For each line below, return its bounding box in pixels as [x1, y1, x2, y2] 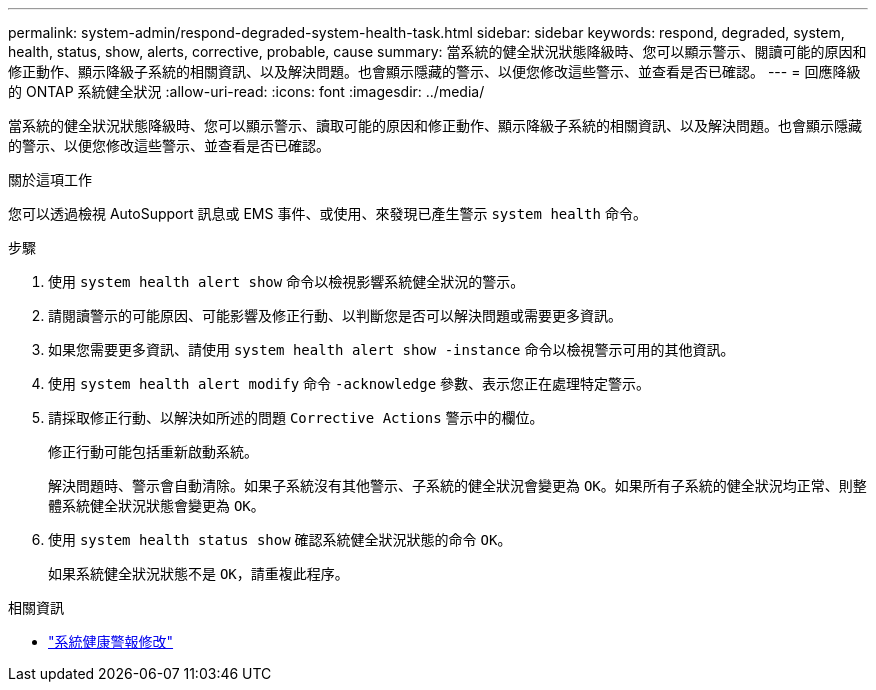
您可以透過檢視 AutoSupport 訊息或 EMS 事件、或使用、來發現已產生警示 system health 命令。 [8, 205, 647, 222]
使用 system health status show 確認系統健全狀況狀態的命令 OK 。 [48, 531, 512, 548]
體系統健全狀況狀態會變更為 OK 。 [48, 497, 265, 514]
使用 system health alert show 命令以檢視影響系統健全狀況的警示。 [48, 273, 525, 290]
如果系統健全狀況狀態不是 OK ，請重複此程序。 [48, 565, 349, 582]
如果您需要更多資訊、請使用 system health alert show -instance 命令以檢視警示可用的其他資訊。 [48, 341, 735, 358]
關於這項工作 [8, 171, 92, 188]
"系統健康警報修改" [48, 633, 174, 650]
